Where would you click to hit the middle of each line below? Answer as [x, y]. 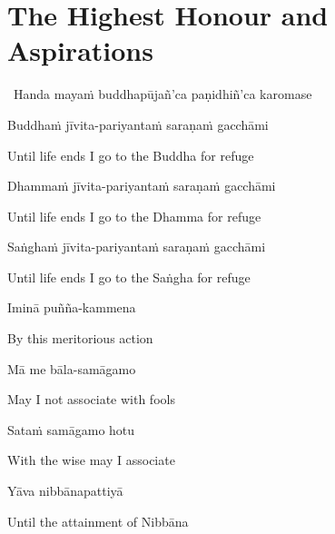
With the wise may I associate [91, 460]
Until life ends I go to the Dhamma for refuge [134, 216]
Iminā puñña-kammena [72, 307]
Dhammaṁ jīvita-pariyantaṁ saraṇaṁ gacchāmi [142, 186]
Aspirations [80, 50]
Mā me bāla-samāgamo [72, 368]
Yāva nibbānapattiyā [65, 491]
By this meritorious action [80, 338]
